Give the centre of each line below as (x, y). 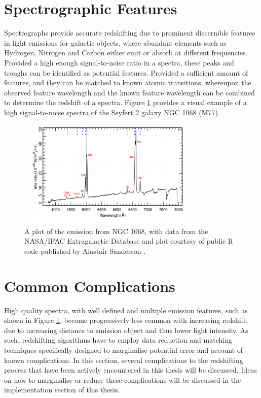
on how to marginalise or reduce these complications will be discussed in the (123, 379)
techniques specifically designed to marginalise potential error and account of (124, 350)
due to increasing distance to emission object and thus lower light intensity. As (126, 330)
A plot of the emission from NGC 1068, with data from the (116, 231)
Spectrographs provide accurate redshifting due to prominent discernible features (130, 33)
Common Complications (90, 286)
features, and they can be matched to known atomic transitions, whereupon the (128, 82)
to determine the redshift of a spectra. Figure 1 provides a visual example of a (125, 102)
